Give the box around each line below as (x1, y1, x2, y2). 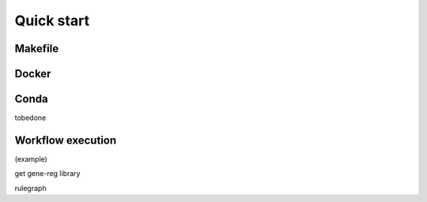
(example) (14, 155, 47, 163)
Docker (14, 67, 51, 80)
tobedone (14, 113, 47, 122)
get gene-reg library (14, 169, 81, 178)
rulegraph (14, 183, 47, 193)
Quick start (14, 12, 90, 29)
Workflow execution (14, 133, 117, 147)
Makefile (14, 42, 59, 55)
